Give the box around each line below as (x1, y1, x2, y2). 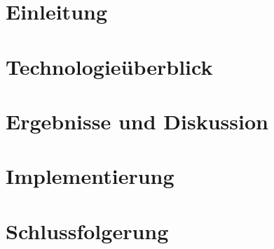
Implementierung (6, 162, 174, 190)
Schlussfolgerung (6, 216, 169, 245)
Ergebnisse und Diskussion (6, 106, 268, 135)
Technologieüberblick (6, 52, 213, 80)
